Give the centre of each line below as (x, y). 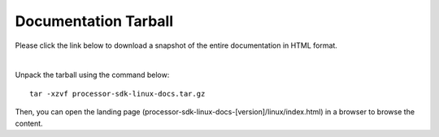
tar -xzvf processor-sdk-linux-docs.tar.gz (117, 94)
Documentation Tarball (94, 21)
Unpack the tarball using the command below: (92, 75)
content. (29, 123)
